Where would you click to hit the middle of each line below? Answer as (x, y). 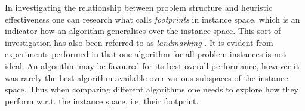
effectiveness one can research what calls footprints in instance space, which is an (152, 19)
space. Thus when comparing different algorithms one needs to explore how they (152, 89)
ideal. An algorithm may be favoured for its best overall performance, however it (152, 65)
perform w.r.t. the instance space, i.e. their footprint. (102, 101)
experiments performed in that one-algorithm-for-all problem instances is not (146, 54)
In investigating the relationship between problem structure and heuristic (139, 7)
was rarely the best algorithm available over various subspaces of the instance (147, 77)
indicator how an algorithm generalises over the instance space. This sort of (143, 31)
